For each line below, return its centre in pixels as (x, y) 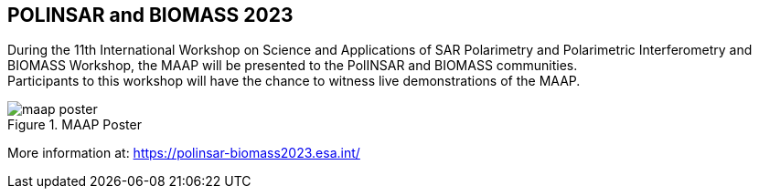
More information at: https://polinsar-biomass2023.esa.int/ (184, 153)
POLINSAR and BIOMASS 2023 (150, 15)
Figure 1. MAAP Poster (75, 125)
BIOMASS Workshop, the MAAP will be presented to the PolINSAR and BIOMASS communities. (293, 66)
